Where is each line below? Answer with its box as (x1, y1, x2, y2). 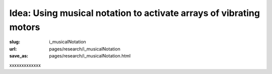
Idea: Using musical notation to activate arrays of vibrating (9, 7, 260, 18)
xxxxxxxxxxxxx (9, 62, 41, 68)
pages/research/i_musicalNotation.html (49, 53, 131, 59)
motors (9, 21, 40, 32)
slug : (9, 39, 20, 45)
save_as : (9, 53, 29, 59)
